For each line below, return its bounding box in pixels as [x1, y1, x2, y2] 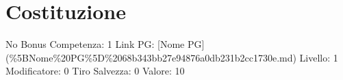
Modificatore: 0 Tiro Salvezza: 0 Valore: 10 [5, 64, 185, 78]
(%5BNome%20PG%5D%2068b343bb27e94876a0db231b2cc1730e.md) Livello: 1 [5, 50, 338, 64]
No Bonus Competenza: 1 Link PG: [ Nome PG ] [5, 37, 205, 51]
